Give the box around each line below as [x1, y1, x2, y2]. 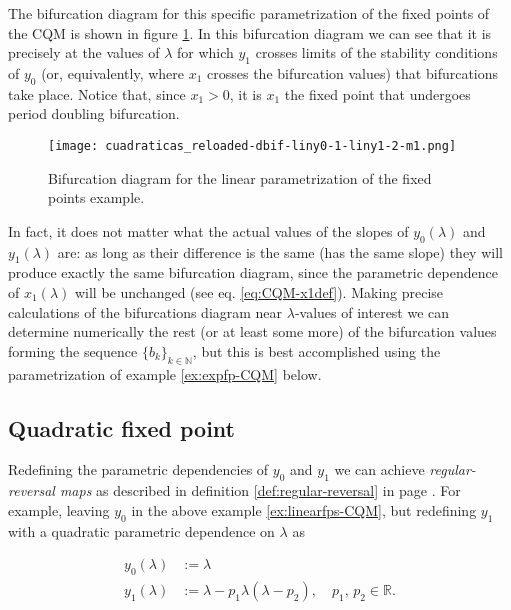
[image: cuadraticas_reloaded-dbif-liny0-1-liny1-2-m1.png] [48, 138, 457, 153]
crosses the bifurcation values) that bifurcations [207, 62, 499, 83]
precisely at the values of [8, 42, 160, 63]
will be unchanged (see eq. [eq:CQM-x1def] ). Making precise [74, 282, 444, 302]
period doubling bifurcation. [8, 103, 180, 124]
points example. [48, 187, 145, 208]
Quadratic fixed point [8, 412, 235, 443]
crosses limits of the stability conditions [255, 42, 498, 63]
